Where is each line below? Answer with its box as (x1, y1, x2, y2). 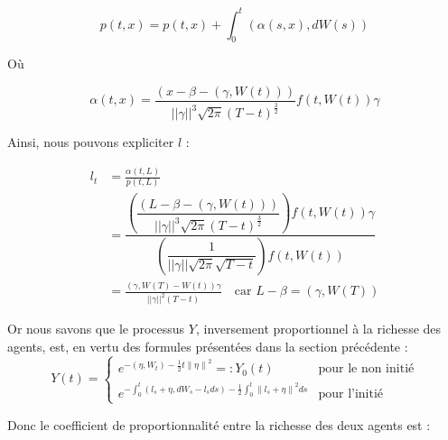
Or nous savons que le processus (7, 319, 185, 338)
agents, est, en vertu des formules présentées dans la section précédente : (7, 336, 408, 355)
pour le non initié (318, 362, 415, 376)
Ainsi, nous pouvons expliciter (7, 133, 174, 151)
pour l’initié (318, 388, 384, 401)
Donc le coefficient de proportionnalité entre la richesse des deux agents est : (7, 415, 431, 434)
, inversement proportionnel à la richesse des (195, 319, 442, 338)
